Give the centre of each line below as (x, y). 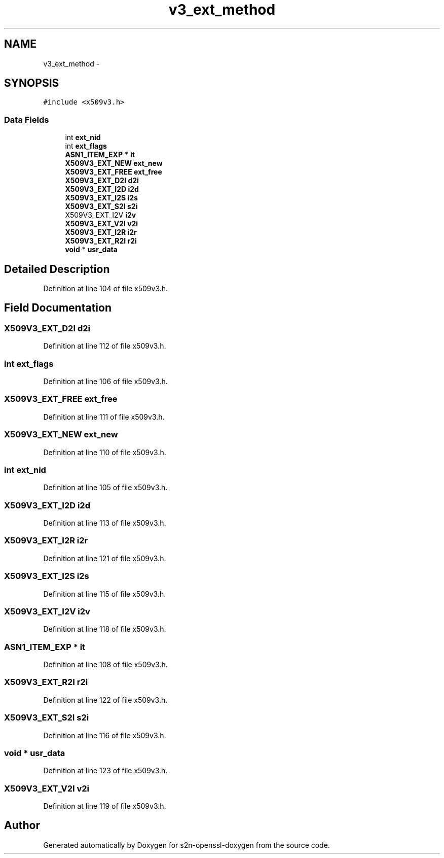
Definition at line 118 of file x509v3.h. (105, 629)
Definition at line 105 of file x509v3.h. (105, 488)
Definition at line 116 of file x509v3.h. (105, 735)
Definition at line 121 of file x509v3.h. (105, 558)
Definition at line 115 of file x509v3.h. (105, 594)
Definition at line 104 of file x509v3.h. (106, 289)
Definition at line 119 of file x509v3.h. (105, 806)
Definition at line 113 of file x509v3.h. (105, 523)
